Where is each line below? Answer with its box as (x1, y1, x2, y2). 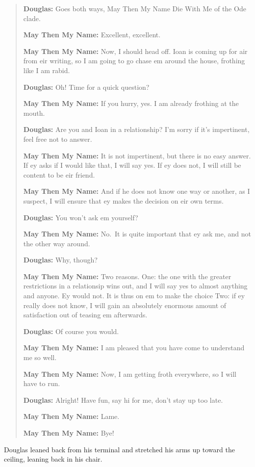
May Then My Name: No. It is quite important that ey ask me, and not (23, 229, 251, 239)
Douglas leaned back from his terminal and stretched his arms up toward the (4, 444, 235, 454)
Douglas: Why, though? (23, 255, 98, 265)
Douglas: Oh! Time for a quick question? (23, 81, 150, 92)
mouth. (23, 107, 45, 118)
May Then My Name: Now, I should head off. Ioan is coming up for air (23, 46, 248, 56)
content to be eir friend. (23, 169, 95, 180)
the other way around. (23, 238, 90, 248)
